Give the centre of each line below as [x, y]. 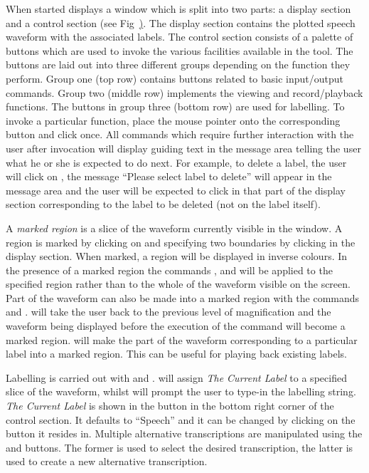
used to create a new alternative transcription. [107, 461]
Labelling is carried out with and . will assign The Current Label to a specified [176, 377]
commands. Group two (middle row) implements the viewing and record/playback [184, 92]
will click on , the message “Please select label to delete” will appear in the [169, 176]
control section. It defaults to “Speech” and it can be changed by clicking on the [181, 419]
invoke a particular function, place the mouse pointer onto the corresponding [173, 120]
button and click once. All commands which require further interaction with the [180, 134]
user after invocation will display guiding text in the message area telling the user [183, 148]
